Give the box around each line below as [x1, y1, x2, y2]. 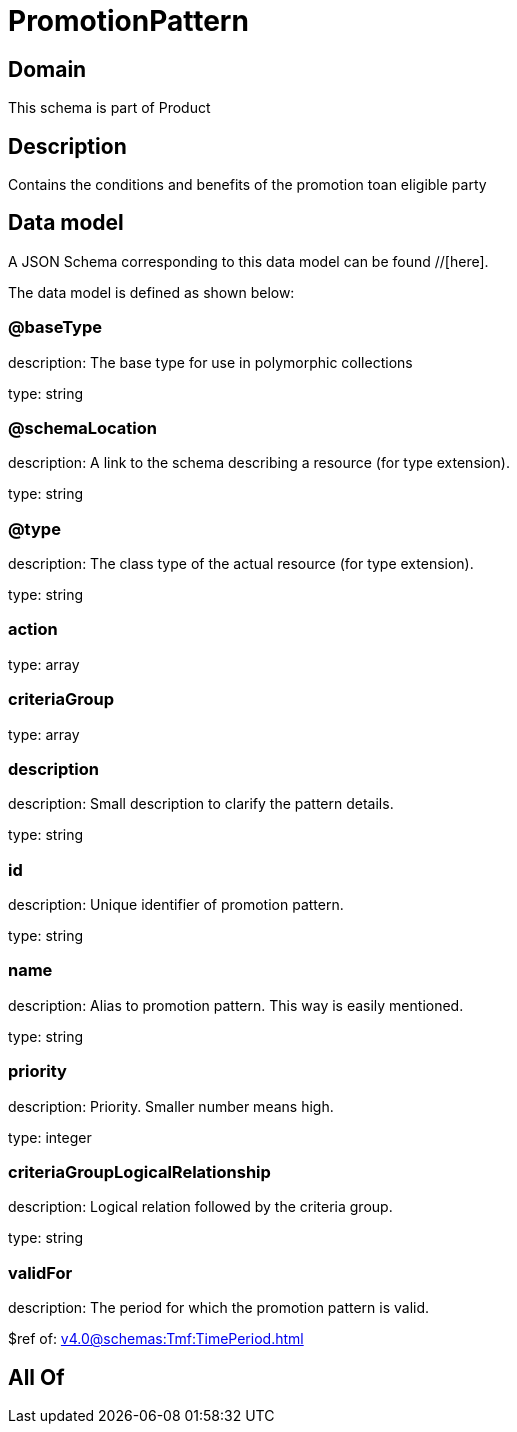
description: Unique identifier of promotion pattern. [8, 896, 344, 914]
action [8, 619, 58, 640]
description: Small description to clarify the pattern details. [8, 795, 394, 813]
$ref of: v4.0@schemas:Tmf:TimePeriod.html [8, 1330, 304, 1348]
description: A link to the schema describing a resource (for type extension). [8, 454, 510, 472]
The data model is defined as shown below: [8, 283, 295, 301]
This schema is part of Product [8, 99, 211, 117]
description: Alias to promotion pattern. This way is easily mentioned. [8, 996, 464, 1014]
